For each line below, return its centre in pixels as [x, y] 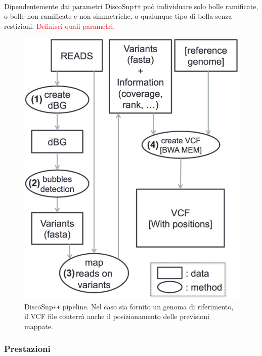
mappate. [39, 326]
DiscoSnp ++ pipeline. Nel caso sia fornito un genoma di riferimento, [129, 306]
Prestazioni [27, 349]
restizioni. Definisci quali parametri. [60, 26]
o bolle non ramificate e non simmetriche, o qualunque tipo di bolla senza [118, 16]
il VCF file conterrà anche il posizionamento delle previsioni [117, 316]
